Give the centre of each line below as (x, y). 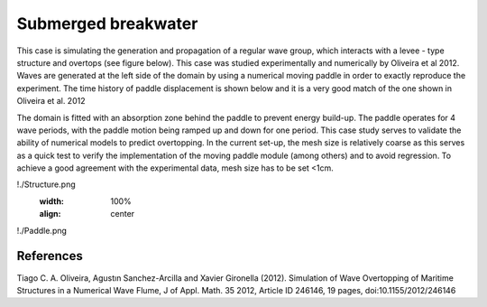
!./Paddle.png (42, 230)
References (50, 256)
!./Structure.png (46, 184)
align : (50, 214)
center (123, 214)
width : (52, 201)
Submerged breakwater (107, 23)
